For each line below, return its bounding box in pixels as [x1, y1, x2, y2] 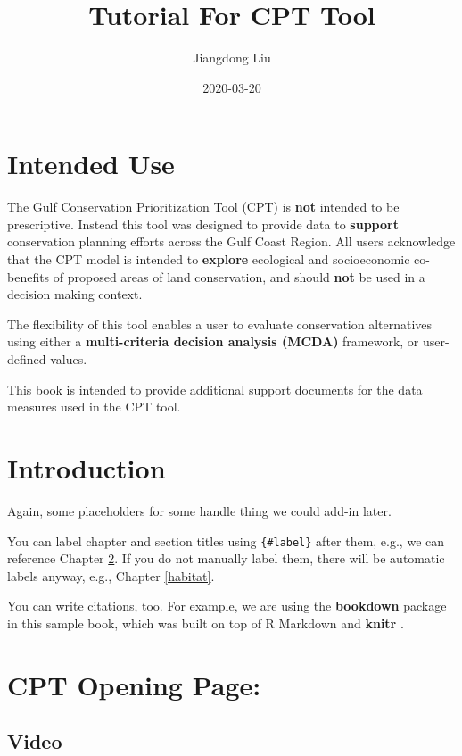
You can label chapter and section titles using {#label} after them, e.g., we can [7, 531, 445, 550]
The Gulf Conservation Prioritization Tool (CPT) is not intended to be [7, 197, 400, 216]
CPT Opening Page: [7, 666, 261, 702]
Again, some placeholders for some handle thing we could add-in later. [7, 501, 392, 519]
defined [7, 350, 46, 368]
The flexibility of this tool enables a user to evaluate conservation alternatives [7, 314, 433, 333]
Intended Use [7, 145, 175, 182]
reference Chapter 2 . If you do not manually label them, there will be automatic [7, 549, 445, 568]
